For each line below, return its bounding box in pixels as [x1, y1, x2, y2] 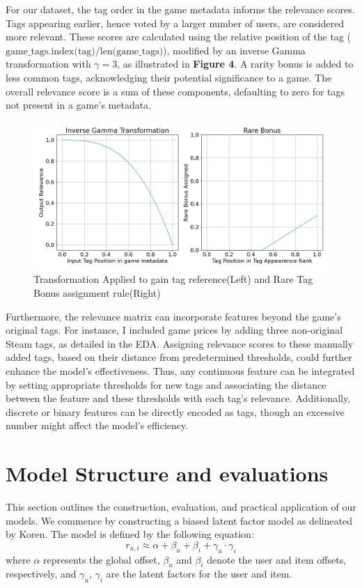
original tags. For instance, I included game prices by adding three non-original [6, 323, 343, 337]
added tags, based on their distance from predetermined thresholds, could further [6, 350, 352, 364]
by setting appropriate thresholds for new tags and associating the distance [6, 377, 326, 392]
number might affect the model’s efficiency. [6, 418, 189, 433]
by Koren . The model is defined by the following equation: [6, 527, 254, 541]
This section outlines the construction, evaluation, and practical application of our [6, 500, 356, 513]
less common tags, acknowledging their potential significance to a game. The [6, 70, 332, 84]
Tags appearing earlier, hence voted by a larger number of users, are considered [6, 15, 344, 30]
